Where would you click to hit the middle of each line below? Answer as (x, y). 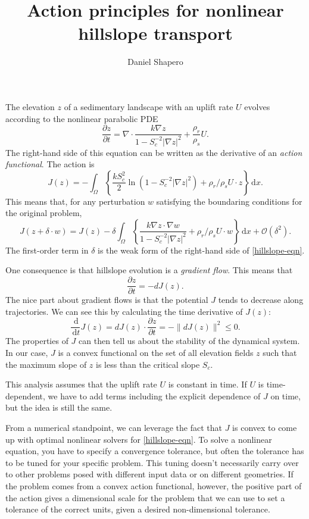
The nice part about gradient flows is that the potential (107, 300)
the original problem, (44, 213)
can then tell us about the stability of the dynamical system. (189, 341)
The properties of (37, 341)
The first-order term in (47, 250)
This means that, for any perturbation (75, 201)
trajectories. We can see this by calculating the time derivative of (124, 311)
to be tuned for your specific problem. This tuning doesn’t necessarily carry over (152, 462)
